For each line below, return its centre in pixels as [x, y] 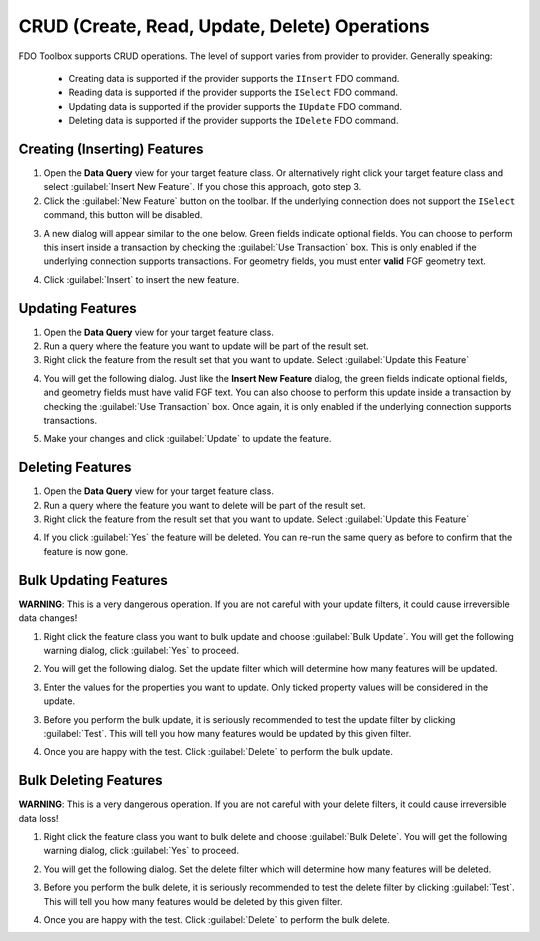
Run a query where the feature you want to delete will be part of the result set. [204, 505]
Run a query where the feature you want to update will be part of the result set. [206, 346]
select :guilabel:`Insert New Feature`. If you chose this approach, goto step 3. [202, 187]
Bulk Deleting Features [91, 780]
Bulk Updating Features [93, 580]
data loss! [38, 818]
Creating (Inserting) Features [111, 148]
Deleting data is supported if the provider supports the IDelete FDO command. [233, 121]
